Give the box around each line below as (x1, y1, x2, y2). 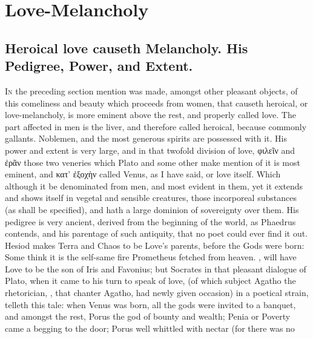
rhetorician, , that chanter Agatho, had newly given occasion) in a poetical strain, (5, 286, 309, 299)
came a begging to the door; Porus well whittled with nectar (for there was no (5, 321, 295, 334)
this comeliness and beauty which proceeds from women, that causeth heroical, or (5, 96, 308, 109)
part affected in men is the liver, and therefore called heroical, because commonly (5, 120, 307, 133)
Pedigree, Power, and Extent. (5, 56, 193, 75)
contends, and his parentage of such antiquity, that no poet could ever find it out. (5, 227, 308, 240)
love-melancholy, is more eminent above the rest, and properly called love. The (5, 108, 296, 121)
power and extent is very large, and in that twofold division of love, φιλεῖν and (5, 143, 295, 156)
